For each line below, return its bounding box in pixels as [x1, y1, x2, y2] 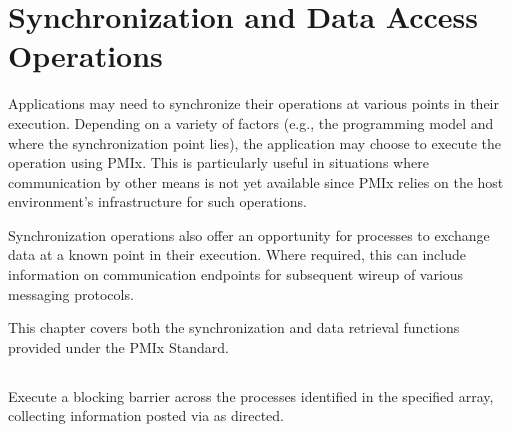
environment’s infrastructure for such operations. [8, 191, 307, 212]
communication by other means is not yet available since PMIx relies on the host [8, 171, 504, 192]
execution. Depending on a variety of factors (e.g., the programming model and [8, 112, 494, 133]
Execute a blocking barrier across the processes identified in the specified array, [8, 385, 494, 406]
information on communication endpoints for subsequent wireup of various [8, 264, 464, 285]
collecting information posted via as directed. [8, 405, 284, 426]
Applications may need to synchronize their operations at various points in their [8, 93, 499, 114]
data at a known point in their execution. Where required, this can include [8, 244, 466, 265]
